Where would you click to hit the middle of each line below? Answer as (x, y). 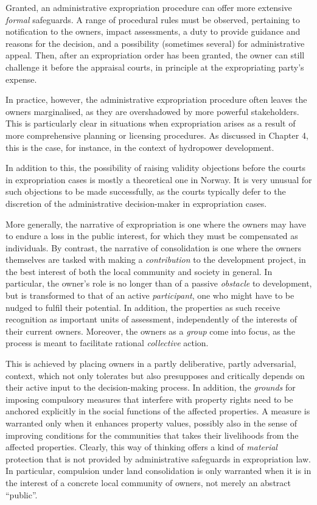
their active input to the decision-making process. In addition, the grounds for (151, 387)
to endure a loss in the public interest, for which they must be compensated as (152, 236)
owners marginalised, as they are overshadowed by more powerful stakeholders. (152, 111)
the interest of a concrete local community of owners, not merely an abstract (148, 482)
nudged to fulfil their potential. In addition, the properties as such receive (143, 307)
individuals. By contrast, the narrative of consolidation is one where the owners (154, 247)
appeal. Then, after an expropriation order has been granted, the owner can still (155, 55)
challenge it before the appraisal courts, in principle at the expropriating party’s (155, 67)
